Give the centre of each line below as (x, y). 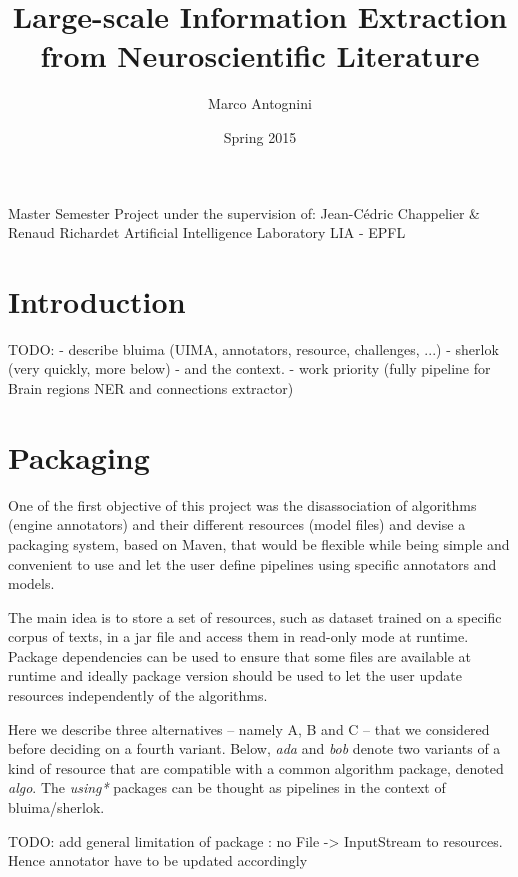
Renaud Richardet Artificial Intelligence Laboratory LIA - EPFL (207, 232)
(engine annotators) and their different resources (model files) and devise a (237, 524)
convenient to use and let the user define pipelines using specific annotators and (252, 563)
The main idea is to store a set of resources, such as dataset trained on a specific (255, 616)
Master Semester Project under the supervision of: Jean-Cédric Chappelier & (244, 212)
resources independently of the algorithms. (138, 695)
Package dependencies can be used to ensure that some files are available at (239, 655)
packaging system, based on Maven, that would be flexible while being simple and (259, 543)
